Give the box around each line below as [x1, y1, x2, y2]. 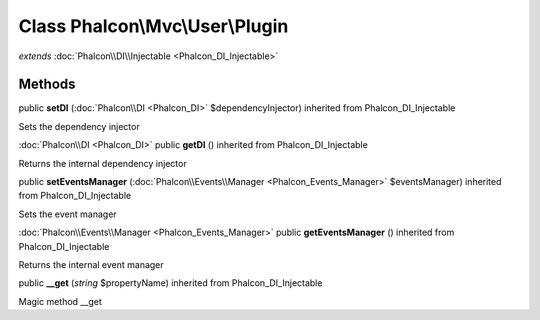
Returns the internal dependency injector [18, 157, 187, 169]
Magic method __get [18, 295, 102, 307]
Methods [18, 76, 76, 93]
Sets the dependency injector [18, 120, 140, 132]
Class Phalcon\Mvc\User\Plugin [18, 15, 289, 37]
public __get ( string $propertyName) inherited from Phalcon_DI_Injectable [18, 277, 323, 289]
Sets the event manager [18, 208, 117, 220]
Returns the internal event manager [18, 258, 164, 270]
